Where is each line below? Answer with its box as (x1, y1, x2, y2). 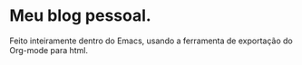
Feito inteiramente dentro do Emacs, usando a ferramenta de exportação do (9, 35, 293, 46)
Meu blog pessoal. (9, 5, 151, 26)
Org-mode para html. (9, 44, 89, 55)
